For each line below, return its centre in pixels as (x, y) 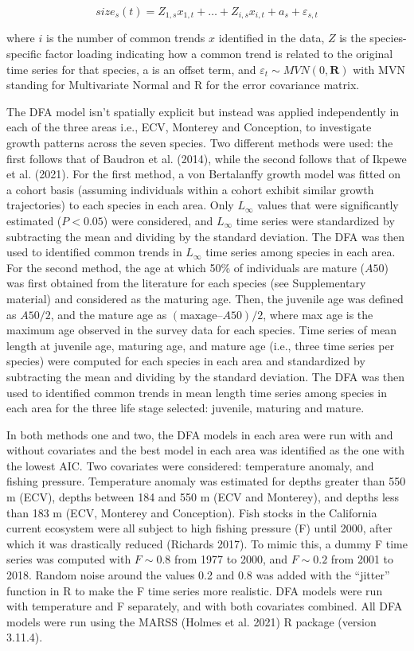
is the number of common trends (125, 38)
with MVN (379, 69)
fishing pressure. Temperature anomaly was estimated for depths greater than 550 (206, 481)
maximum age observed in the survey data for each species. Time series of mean (202, 330)
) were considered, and (158, 220)
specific (24, 54)
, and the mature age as (109, 314)
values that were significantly (328, 205)
